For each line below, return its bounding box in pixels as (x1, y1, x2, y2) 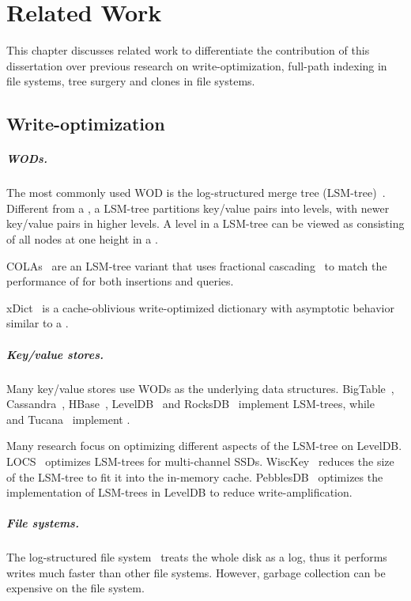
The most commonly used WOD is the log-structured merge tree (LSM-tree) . (6, 184, 386, 201)
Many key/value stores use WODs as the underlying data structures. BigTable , (6, 380, 394, 396)
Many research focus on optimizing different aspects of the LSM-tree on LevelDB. (6, 437, 402, 454)
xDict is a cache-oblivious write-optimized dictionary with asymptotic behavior (6, 299, 394, 316)
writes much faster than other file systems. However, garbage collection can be (6, 564, 386, 580)
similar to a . (6, 315, 69, 331)
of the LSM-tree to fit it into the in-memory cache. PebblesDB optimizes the (6, 468, 383, 485)
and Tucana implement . (6, 410, 130, 427)
